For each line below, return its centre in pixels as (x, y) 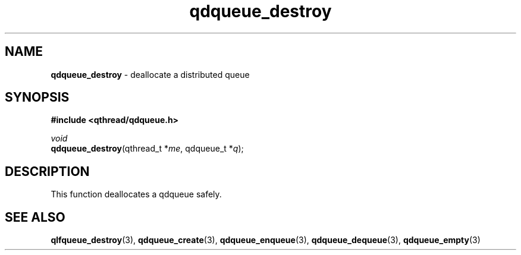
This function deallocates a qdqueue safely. (136, 194)
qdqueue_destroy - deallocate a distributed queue (150, 74)
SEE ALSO (35, 217)
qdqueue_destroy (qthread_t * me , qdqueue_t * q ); (147, 149)
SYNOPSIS (37, 97)
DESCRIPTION (47, 171)
